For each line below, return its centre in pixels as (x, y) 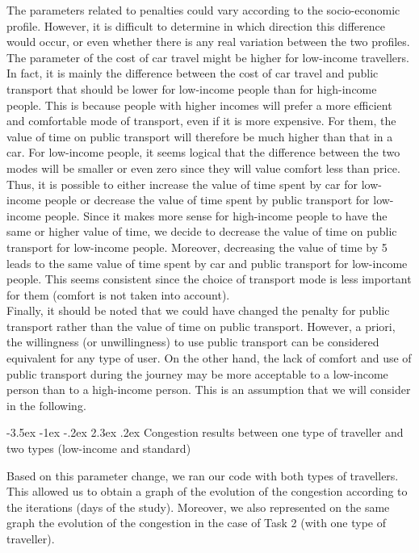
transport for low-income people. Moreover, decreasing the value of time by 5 (197, 247)
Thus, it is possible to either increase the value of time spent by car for (182, 184)
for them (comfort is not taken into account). (118, 294)
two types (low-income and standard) (99, 448)
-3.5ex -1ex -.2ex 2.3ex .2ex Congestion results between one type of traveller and (205, 432)
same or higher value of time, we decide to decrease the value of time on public (202, 231)
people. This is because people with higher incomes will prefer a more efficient (199, 105)
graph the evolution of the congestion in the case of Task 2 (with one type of (197, 523)
